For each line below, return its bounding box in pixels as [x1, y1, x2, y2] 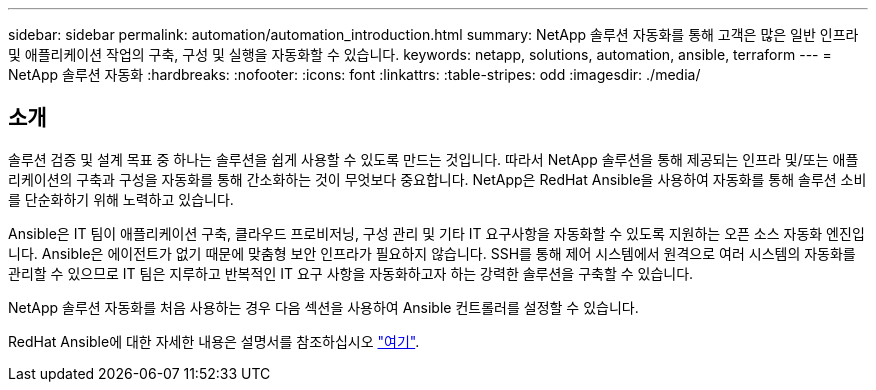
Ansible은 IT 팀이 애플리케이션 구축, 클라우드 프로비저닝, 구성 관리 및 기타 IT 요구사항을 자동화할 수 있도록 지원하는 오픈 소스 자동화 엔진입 [8, 224, 865, 242]
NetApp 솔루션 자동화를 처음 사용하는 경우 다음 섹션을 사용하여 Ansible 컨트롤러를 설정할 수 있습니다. [8, 298, 639, 316]
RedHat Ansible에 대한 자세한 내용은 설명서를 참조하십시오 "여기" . [8, 332, 420, 350]
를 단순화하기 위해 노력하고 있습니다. [8, 190, 234, 208]
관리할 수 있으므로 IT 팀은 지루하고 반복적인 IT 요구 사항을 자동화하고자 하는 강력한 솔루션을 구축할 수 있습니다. [8, 264, 694, 282]
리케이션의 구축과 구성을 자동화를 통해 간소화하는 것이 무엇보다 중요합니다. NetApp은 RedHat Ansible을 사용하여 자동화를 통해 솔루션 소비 [8, 170, 867, 188]
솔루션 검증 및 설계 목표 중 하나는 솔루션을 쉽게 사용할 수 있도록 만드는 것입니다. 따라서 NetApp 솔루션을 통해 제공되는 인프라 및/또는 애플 [8, 150, 859, 168]
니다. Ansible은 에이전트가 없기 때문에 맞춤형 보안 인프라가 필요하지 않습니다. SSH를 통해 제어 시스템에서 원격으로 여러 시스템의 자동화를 [8, 244, 856, 262]
